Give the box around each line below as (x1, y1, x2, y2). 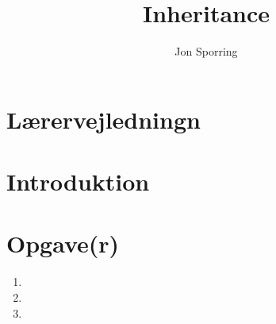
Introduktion (6, 165, 150, 198)
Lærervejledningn (6, 102, 201, 135)
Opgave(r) (6, 227, 120, 260)
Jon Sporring (174, 43, 238, 60)
